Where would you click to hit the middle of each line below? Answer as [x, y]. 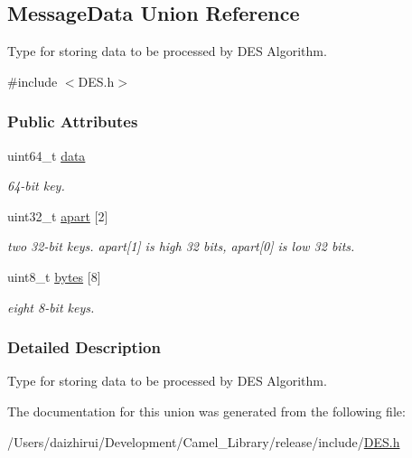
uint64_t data [47, 155]
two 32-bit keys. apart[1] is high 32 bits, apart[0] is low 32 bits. [181, 246]
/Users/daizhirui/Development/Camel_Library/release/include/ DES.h [204, 441]
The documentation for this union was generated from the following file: [206, 411]
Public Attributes [73, 122]
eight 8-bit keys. [51, 307]
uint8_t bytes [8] [54, 276]
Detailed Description [84, 347]
